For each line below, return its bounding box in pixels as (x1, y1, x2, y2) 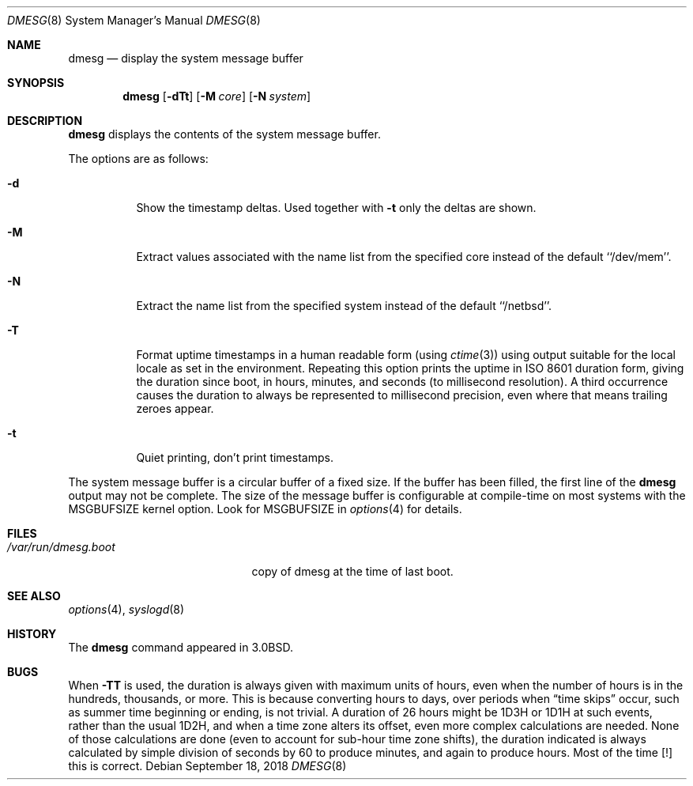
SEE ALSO (7, 589, 61, 603)
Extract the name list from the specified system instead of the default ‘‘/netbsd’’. (136, 299, 552, 312)
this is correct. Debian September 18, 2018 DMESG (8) (68, 759, 347, 773)
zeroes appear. (136, 402, 214, 415)
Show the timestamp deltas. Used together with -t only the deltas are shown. (136, 201, 537, 214)
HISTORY (7, 627, 57, 641)
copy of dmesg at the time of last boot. (251, 565, 454, 578)
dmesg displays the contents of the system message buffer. (68, 127, 381, 141)
